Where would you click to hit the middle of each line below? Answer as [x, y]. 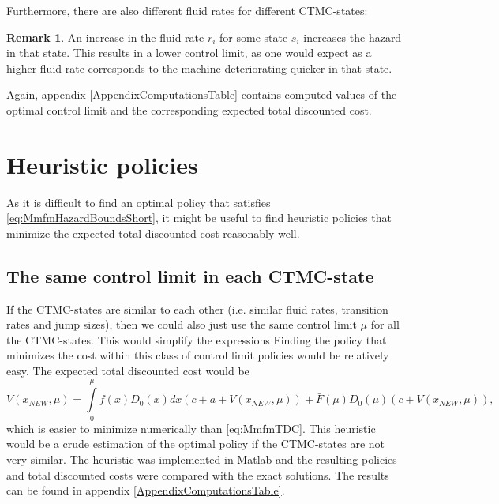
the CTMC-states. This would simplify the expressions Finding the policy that [197, 339]
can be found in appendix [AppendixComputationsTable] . [146, 490]
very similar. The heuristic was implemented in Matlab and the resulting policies [202, 459]
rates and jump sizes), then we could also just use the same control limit [182, 324]
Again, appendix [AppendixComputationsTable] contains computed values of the [202, 94]
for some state [254, 37]
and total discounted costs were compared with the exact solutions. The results [198, 474]
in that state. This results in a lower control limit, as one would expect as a [189, 53]
